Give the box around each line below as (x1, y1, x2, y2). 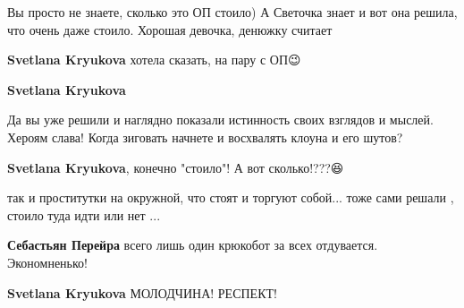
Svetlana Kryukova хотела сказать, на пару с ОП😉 (7, 50, 301, 69)
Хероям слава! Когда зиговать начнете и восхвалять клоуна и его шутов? (7, 127, 403, 146)
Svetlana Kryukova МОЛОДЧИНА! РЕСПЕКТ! (7, 283, 277, 302)
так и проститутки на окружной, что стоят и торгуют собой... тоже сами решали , (7, 188, 454, 207)
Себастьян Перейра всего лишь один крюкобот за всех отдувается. (7, 235, 378, 254)
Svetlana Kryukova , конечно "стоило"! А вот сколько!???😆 (7, 158, 344, 176)
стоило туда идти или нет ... (7, 205, 161, 224)
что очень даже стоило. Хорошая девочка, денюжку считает (7, 20, 333, 38)
